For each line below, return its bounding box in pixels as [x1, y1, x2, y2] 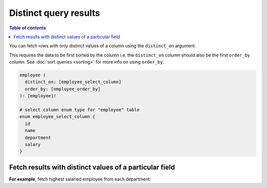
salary [25, 142, 41, 147]
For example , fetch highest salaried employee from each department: [9, 176, 151, 182]
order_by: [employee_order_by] [25, 86, 101, 92]
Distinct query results [9, 7, 100, 18]
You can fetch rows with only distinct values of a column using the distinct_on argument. [9, 43, 196, 49]
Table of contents [9, 25, 46, 31]
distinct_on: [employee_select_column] [25, 79, 122, 85]
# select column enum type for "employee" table [19, 107, 140, 113]
